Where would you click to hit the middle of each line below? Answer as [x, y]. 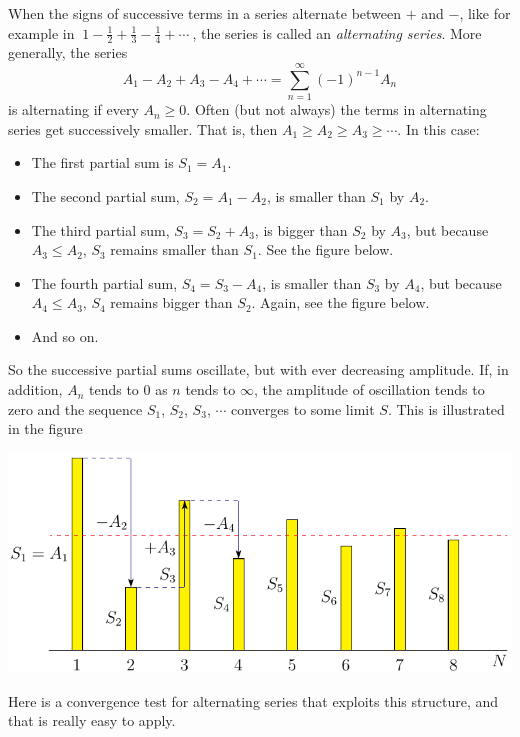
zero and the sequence [75, 408]
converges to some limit [302, 408]
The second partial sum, [105, 195]
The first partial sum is [102, 162]
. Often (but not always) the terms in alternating [336, 109]
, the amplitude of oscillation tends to [369, 389]
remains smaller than [174, 249]
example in [41, 32]
